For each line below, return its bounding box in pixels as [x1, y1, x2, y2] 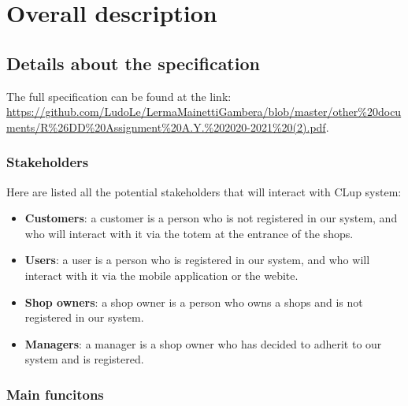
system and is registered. [24, 351, 144, 367]
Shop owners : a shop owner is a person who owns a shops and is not [24, 293, 363, 310]
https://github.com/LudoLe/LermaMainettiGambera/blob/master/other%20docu [6, 103, 402, 120]
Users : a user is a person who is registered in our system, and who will [24, 251, 370, 268]
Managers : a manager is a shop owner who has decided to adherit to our [24, 335, 382, 352]
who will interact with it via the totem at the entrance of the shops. [24, 225, 354, 241]
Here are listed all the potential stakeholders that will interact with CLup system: [6, 183, 402, 199]
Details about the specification [6, 50, 260, 75]
